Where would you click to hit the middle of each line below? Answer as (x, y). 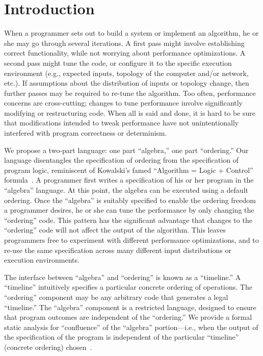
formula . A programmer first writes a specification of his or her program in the (129, 180)
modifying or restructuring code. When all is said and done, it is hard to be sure (130, 112)
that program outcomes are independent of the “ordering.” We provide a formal (128, 317)
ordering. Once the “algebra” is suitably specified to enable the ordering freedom (130, 200)
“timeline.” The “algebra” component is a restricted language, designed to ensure (130, 307)
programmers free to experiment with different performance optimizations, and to (131, 240)
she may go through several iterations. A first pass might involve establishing (124, 43)
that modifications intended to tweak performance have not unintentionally (122, 123)
